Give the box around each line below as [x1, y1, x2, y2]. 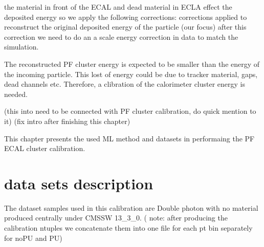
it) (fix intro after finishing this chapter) [4, 115, 130, 126]
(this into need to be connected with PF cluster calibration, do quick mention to [4, 106, 256, 116]
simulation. [4, 41, 39, 52]
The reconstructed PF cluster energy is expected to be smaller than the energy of [4, 58, 260, 69]
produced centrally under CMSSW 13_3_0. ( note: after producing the [4, 212, 228, 223]
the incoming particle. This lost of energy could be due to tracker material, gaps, [4, 68, 258, 79]
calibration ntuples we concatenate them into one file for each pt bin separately [4, 223, 253, 233]
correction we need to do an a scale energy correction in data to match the [4, 31, 238, 42]
